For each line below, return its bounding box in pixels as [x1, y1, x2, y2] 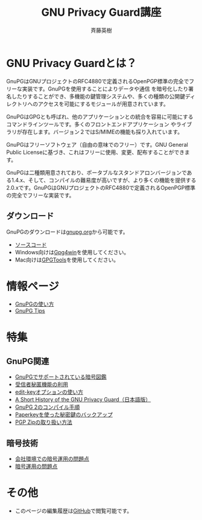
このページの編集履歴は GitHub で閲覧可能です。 [14, 507, 133, 515]
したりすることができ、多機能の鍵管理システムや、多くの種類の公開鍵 [11, 92, 186, 100]
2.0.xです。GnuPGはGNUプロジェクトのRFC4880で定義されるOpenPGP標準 [6, 184, 196, 191]
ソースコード [14, 241, 47, 248]
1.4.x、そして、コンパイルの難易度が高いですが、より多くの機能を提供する [11, 176, 197, 184]
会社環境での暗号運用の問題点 [14, 455, 89, 463]
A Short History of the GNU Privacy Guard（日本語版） [14, 396, 151, 403]
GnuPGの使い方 [14, 300, 54, 308]
